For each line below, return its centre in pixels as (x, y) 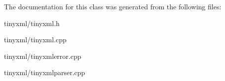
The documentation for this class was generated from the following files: (113, 6)
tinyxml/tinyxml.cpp (35, 40)
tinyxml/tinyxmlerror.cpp (43, 56)
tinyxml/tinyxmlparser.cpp (45, 72)
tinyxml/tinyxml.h (32, 23)
